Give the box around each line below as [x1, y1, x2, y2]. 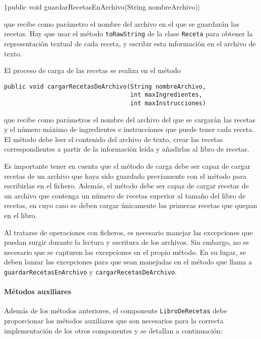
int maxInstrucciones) [130, 100, 206, 107]
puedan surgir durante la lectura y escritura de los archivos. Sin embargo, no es [4, 237, 249, 247]
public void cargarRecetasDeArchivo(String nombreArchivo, [4, 83, 206, 90]
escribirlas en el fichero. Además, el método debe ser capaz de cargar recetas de [4, 180, 249, 191]
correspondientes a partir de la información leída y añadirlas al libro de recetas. [4, 144, 249, 154]
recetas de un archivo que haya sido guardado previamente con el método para [4, 170, 246, 181]
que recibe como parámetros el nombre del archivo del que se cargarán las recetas [4, 114, 255, 124]
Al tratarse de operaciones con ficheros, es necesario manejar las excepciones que [4, 227, 253, 237]
